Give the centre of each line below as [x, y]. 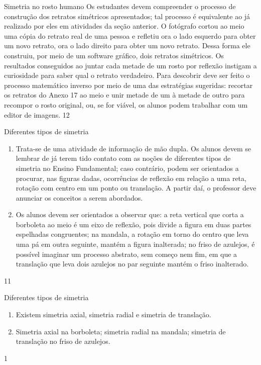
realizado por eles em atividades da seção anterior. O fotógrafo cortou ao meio [124, 26]
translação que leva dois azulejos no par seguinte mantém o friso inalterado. [132, 264]
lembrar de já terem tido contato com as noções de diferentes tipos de [123, 158]
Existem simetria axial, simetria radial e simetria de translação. [113, 314]
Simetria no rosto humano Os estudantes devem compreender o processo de [120, 6]
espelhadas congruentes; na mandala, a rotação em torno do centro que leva [132, 234]
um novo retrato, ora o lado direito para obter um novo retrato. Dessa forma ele [127, 45]
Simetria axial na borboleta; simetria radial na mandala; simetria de [121, 331]
